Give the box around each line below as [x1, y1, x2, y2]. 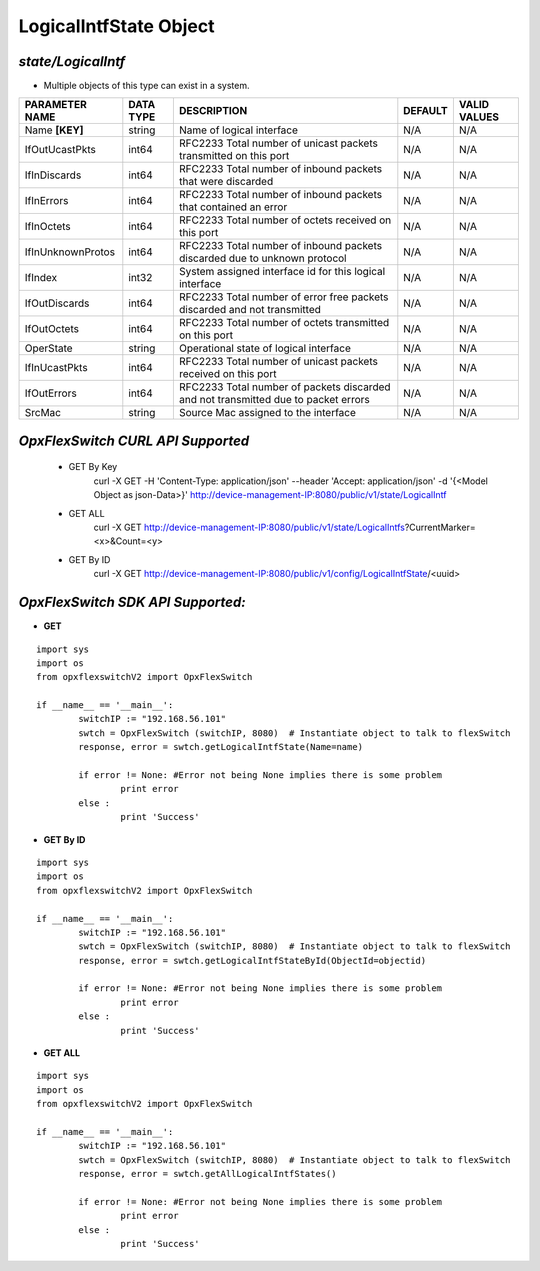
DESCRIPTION [178, 104, 248, 118]
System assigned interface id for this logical [178, 265, 386, 279]
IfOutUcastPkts [24, 143, 97, 157]
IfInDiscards [24, 168, 82, 182]
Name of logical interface [178, 123, 299, 137]
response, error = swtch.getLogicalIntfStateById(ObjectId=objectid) [78, 955, 427, 966]
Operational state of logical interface [178, 341, 352, 355]
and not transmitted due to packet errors [178, 393, 370, 407]
